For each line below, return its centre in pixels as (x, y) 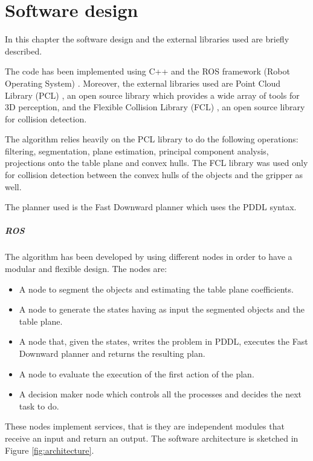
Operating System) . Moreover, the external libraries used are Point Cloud (143, 83)
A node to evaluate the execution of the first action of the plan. (137, 373)
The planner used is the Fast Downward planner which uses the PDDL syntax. (151, 207)
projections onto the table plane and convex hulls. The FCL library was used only (156, 163)
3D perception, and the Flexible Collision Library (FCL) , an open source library (155, 107)
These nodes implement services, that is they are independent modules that (145, 426)
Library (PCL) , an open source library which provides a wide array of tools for (152, 95)
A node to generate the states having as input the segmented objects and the (162, 309)
